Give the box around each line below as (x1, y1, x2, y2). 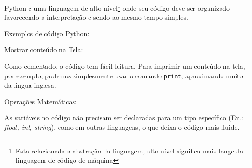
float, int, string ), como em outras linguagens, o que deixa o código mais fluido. (4, 122, 240, 132)
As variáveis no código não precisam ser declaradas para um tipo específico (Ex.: (4, 112, 243, 122)
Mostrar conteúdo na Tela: (4, 45, 83, 55)
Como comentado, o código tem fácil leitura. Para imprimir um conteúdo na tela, (4, 61, 245, 71)
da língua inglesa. (4, 80, 56, 90)
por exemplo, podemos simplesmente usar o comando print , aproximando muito (4, 70, 243, 80)
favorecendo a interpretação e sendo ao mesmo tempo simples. (4, 12, 188, 22)
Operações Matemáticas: (4, 96, 77, 106)
